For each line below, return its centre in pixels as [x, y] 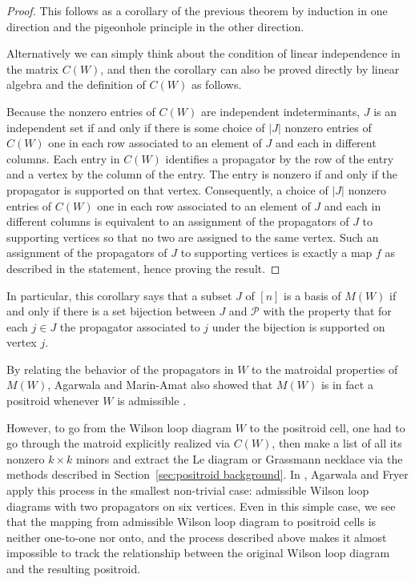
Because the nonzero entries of [81, 111]
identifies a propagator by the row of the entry [280, 158]
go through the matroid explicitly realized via [118, 443]
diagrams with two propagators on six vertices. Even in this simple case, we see [201, 506]
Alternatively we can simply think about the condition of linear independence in [203, 53]
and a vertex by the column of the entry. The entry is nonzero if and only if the [202, 174]
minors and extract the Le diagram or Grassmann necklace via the [239, 458]
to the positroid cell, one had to [327, 427]
